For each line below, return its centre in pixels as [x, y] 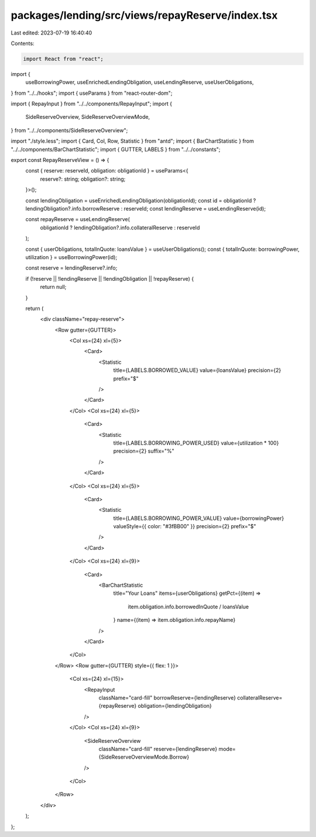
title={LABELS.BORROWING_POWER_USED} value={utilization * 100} [196, 443]
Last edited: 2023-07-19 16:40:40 [51, 33]
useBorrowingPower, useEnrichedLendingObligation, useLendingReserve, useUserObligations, [140, 82]
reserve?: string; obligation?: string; [83, 179]
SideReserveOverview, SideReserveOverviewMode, [88, 117]
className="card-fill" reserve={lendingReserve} [158, 749]
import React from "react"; [63, 59]
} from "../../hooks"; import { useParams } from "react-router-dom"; [92, 93]
